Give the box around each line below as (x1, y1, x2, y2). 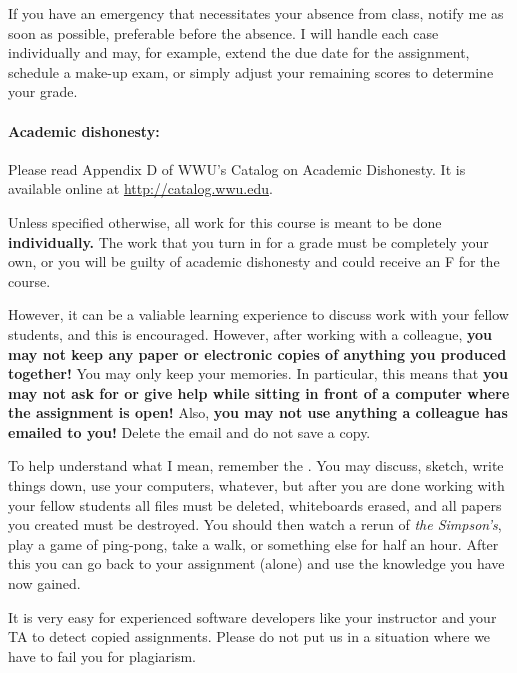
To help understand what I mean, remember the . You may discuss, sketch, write (8, 455, 504, 476)
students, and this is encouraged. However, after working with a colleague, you (8, 323, 492, 344)
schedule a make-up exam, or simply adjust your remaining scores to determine (8, 61, 494, 82)
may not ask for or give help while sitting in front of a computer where (8, 382, 510, 403)
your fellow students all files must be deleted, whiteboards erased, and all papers (8, 494, 502, 515)
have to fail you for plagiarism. (8, 645, 197, 666)
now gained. (8, 573, 81, 594)
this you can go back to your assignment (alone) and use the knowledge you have (8, 553, 505, 574)
